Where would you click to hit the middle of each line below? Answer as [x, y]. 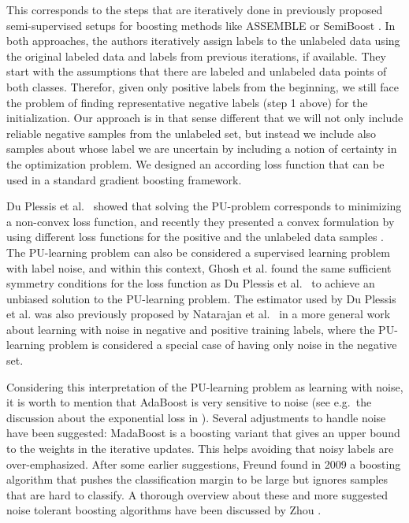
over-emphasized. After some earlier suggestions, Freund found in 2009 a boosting [204, 464]
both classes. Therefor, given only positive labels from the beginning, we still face [203, 86]
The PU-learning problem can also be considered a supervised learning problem [198, 252]
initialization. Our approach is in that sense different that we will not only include [205, 118]
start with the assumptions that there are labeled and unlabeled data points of [197, 71]
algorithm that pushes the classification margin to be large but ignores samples [197, 479]
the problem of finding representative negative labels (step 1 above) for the [187, 102]
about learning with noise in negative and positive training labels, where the [191, 329]
